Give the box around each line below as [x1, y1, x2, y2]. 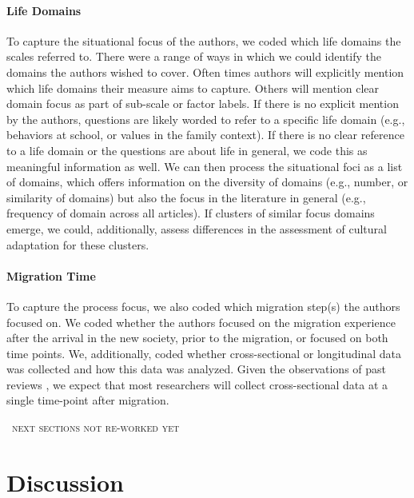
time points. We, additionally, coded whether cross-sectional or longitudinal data [6, 345, 401, 361]
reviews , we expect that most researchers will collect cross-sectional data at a [6, 376, 388, 392]
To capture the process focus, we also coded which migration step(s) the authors [6, 297, 400, 314]
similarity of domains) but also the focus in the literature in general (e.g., [6, 189, 366, 205]
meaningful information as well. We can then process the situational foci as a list [6, 157, 403, 174]
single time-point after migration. [6, 392, 169, 408]
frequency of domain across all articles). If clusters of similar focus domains [6, 205, 375, 221]
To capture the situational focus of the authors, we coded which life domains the [6, 32, 401, 49]
